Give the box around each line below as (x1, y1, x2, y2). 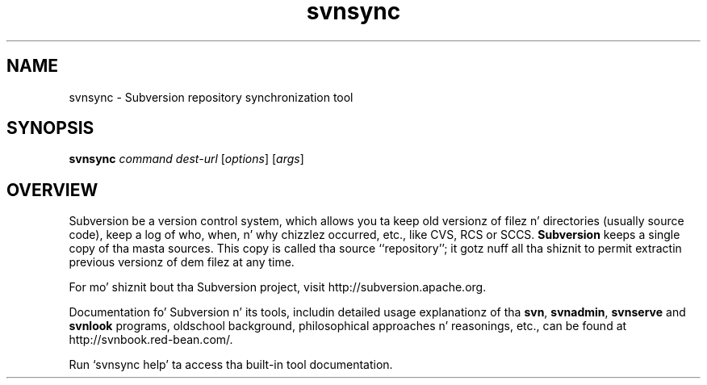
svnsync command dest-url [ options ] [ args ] (69, 152, 304, 166)
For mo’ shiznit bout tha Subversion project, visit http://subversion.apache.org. (69, 280, 487, 295)
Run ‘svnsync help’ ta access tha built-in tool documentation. (69, 358, 393, 372)
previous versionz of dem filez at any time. (69, 255, 295, 270)
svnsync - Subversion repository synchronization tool (69, 90, 353, 104)
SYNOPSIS (6, 118, 94, 139)
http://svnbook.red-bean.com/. (69, 333, 233, 347)
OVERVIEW (6, 179, 98, 200)
